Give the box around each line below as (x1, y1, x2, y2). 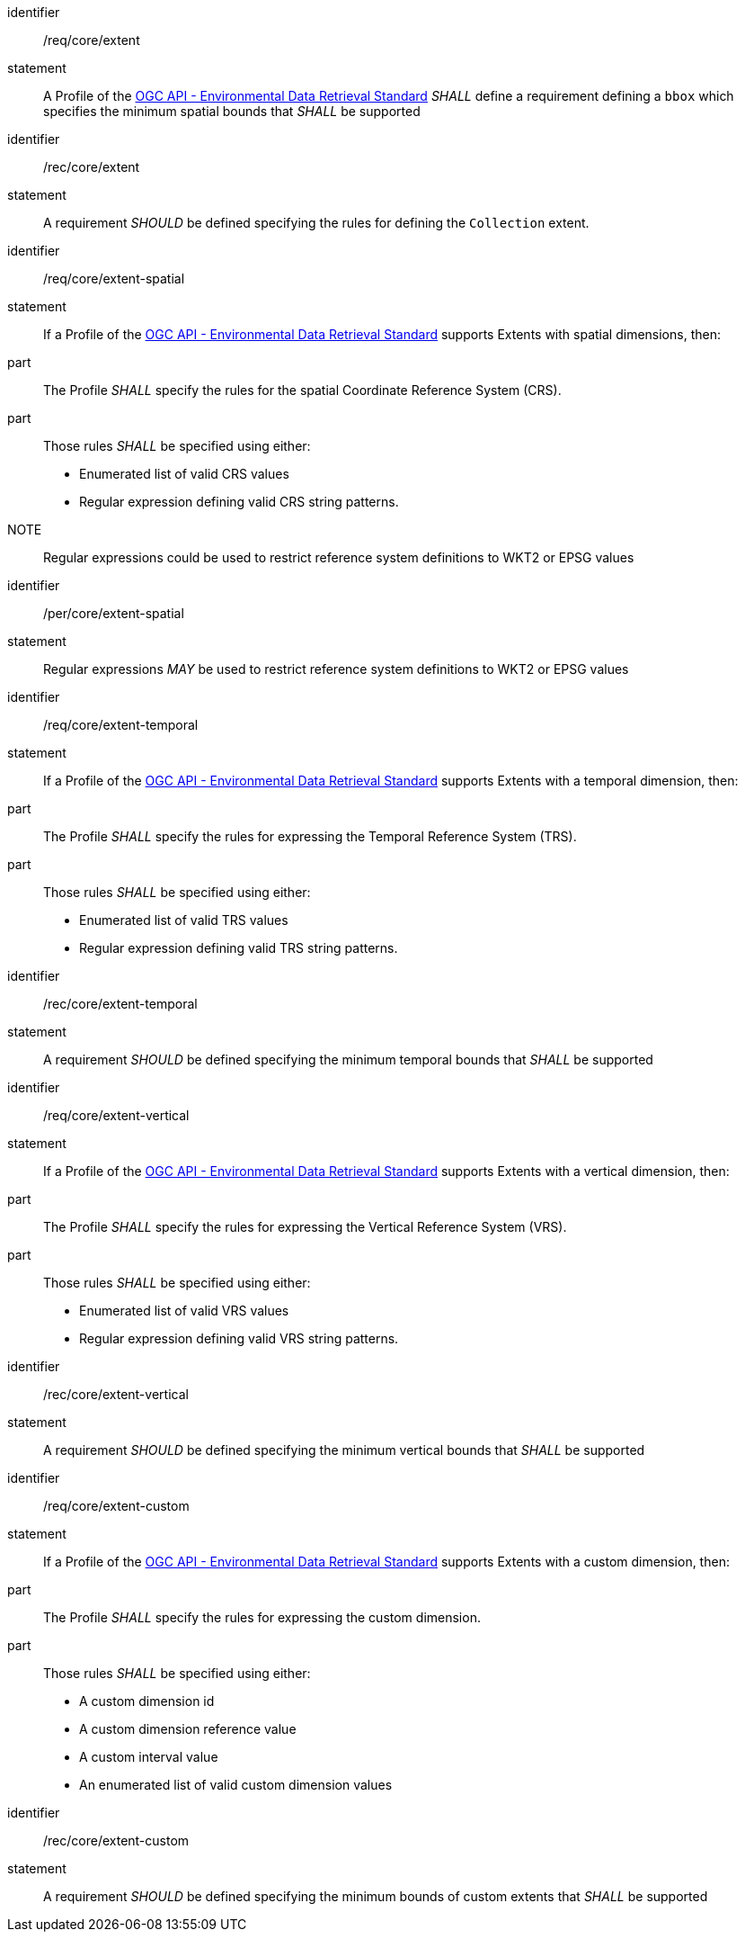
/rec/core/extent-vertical (43, 1387, 189, 1402)
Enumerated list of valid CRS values (79, 466, 289, 481)
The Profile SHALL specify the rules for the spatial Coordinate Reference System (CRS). (43, 382, 562, 398)
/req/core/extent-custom (43, 1498, 190, 1513)
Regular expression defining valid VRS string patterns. (79, 1331, 399, 1346)
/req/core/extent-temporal (43, 717, 199, 732)
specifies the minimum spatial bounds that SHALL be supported (43, 103, 421, 119)
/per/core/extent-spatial (43, 606, 184, 621)
